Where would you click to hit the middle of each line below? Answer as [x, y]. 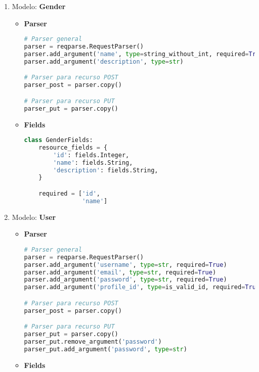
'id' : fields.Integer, [91, 155]
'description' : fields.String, [105, 170]
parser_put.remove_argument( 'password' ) [93, 342]
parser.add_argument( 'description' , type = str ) [104, 61]
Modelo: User [34, 217]
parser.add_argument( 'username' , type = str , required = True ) [125, 265]
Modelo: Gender [39, 6]
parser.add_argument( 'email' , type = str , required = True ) [120, 272]
